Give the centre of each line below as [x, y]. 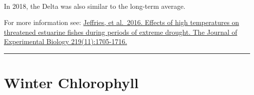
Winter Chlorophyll [71, 83]
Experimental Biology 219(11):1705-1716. [66, 41]
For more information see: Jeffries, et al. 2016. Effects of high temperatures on [122, 22]
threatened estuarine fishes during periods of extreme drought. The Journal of [121, 32]
